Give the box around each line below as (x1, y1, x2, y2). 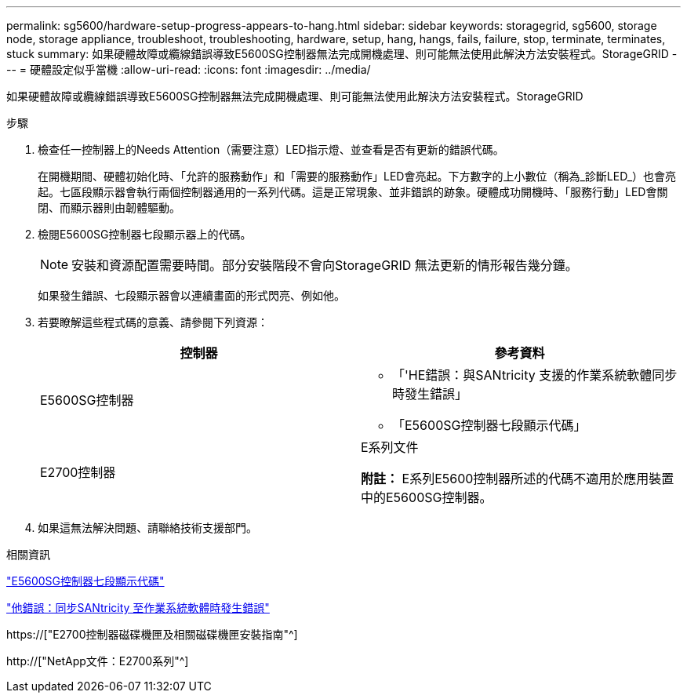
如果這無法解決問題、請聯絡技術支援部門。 (38, 521, 257, 534)
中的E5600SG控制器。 (361, 490, 493, 505)
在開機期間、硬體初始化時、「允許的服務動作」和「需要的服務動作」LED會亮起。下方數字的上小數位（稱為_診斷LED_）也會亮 (38, 169, 677, 183)
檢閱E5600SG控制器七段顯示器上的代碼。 (38, 228, 252, 241)
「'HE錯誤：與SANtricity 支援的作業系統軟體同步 (392, 367, 678, 383)
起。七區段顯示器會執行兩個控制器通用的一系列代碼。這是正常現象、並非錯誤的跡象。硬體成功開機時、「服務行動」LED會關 (38, 185, 668, 198)
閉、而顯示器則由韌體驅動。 (38, 201, 180, 214)
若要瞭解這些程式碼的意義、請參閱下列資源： (38, 315, 268, 329)
